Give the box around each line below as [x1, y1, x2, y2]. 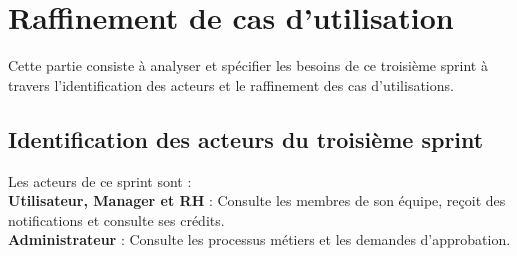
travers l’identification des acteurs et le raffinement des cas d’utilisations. [8, 74, 454, 95]
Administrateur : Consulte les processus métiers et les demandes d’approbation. [8, 229, 511, 250]
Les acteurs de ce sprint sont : [8, 170, 192, 191]
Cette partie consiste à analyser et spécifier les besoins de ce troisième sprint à [8, 55, 488, 76]
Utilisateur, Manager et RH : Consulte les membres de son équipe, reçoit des [8, 190, 506, 211]
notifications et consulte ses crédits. [8, 209, 225, 230]
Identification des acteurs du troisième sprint [8, 123, 484, 154]
